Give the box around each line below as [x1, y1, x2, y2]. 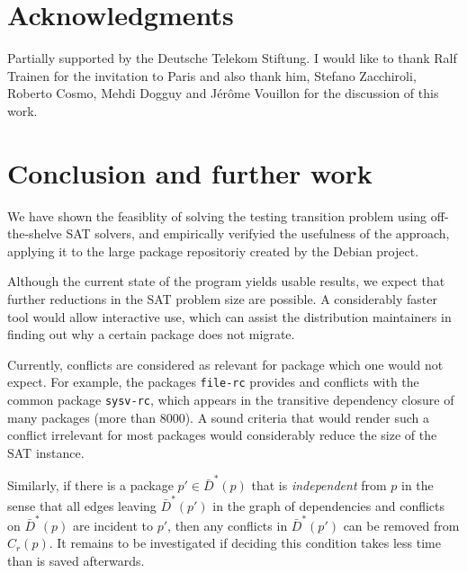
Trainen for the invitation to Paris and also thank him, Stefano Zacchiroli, [7, 66, 417, 85]
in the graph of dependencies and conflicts [212, 496, 445, 515]
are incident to [72, 515, 154, 534]
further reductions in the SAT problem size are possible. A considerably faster [7, 290, 437, 308]
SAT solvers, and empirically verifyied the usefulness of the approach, [66, 224, 450, 243]
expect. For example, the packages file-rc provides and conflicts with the [7, 372, 419, 391]
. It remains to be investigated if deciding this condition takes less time [49, 533, 441, 552]
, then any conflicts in [167, 515, 288, 534]
